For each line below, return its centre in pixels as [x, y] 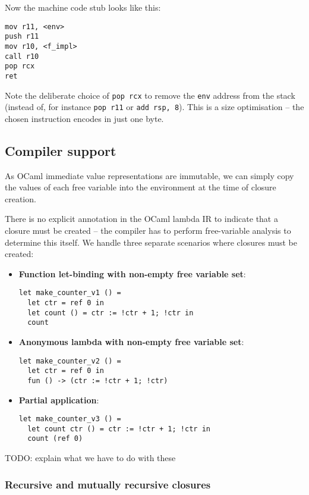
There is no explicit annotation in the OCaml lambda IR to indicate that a [141, 219]
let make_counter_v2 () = [70, 361]
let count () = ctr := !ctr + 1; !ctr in [111, 313]
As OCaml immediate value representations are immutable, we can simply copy [149, 175]
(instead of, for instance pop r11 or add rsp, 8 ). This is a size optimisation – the [154, 107]
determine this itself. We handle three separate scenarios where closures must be [151, 242]
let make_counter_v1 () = [70, 293]
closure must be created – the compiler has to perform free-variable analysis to [148, 231]
